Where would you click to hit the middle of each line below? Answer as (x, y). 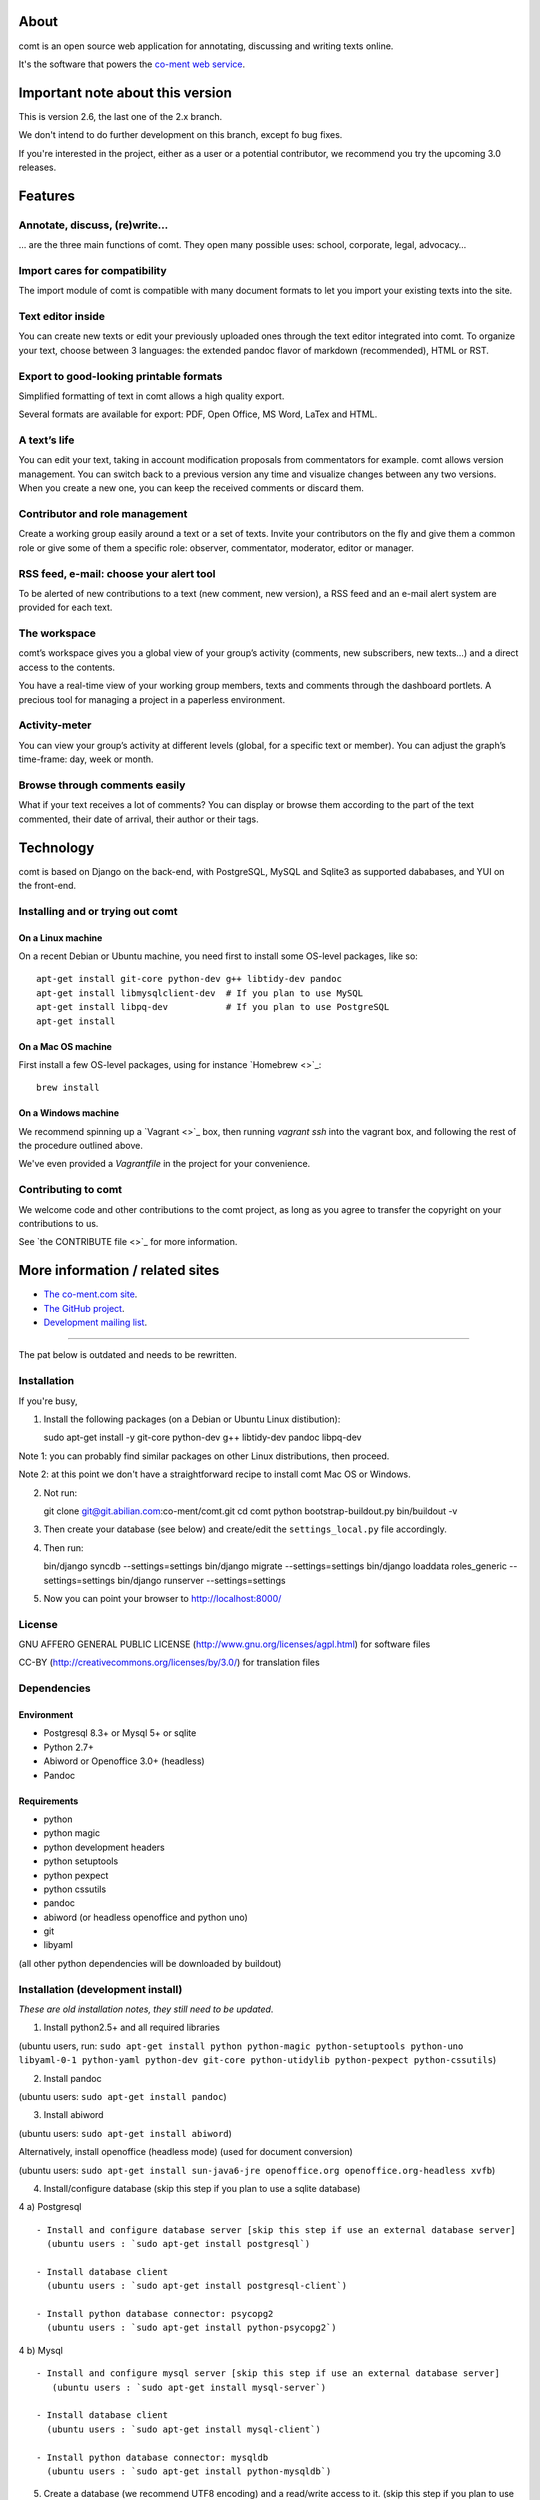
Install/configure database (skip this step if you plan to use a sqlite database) (202, 2188)
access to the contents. (66, 667)
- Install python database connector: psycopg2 (155, 2314)
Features (46, 195)
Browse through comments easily (102, 785)
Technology (56, 847)
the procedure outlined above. (81, 1146)
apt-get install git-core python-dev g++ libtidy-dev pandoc (189, 979)
